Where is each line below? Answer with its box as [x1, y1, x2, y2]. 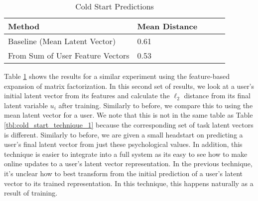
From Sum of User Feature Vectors [8, 50, 129, 61]
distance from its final [184, 90, 251, 101]
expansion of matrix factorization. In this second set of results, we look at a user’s [4, 80, 255, 91]
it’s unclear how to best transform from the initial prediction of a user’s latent [4, 168, 243, 178]
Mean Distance [137, 20, 198, 32]
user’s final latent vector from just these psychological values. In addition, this [4, 139, 243, 149]
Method [8, 20, 40, 32]
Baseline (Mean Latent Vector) [8, 35, 116, 47]
